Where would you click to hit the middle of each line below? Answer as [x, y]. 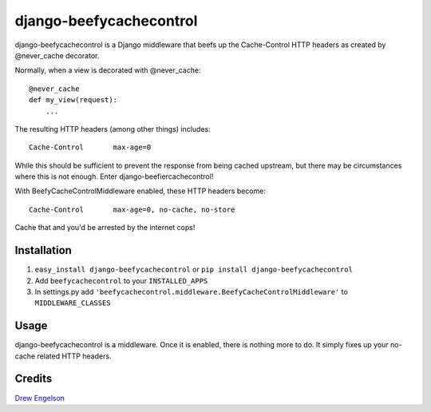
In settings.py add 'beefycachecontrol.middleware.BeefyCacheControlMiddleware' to [192, 291]
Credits [34, 379]
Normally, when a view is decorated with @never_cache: [108, 70]
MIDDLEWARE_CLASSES [73, 303]
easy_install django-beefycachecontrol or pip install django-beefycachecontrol [194, 269]
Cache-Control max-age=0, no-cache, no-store [132, 209]
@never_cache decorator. [57, 55]
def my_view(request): [73, 100]
